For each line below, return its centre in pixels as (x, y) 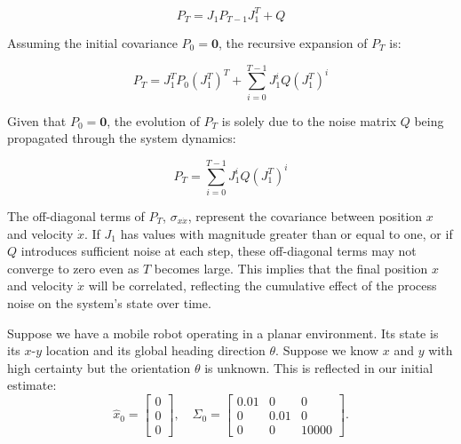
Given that (37, 120)
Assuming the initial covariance (92, 42)
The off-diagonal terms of (76, 215)
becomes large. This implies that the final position (291, 268)
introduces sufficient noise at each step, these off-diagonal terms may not (219, 251)
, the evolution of (153, 120)
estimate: (32, 385)
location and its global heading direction (155, 350)
